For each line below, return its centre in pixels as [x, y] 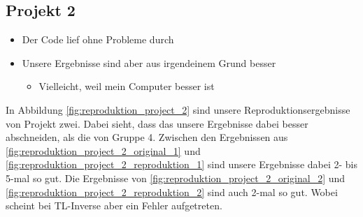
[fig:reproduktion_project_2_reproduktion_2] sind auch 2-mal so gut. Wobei [172, 192]
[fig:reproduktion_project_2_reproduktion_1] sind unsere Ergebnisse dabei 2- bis [182, 164]
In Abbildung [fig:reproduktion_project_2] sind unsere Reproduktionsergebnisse [178, 109]
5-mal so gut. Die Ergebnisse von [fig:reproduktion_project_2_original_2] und [176, 178]
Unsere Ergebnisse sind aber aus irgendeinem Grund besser [149, 62]
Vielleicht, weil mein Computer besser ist [127, 86]
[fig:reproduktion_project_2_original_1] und [103, 150]
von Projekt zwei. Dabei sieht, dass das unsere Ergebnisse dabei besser [157, 123]
